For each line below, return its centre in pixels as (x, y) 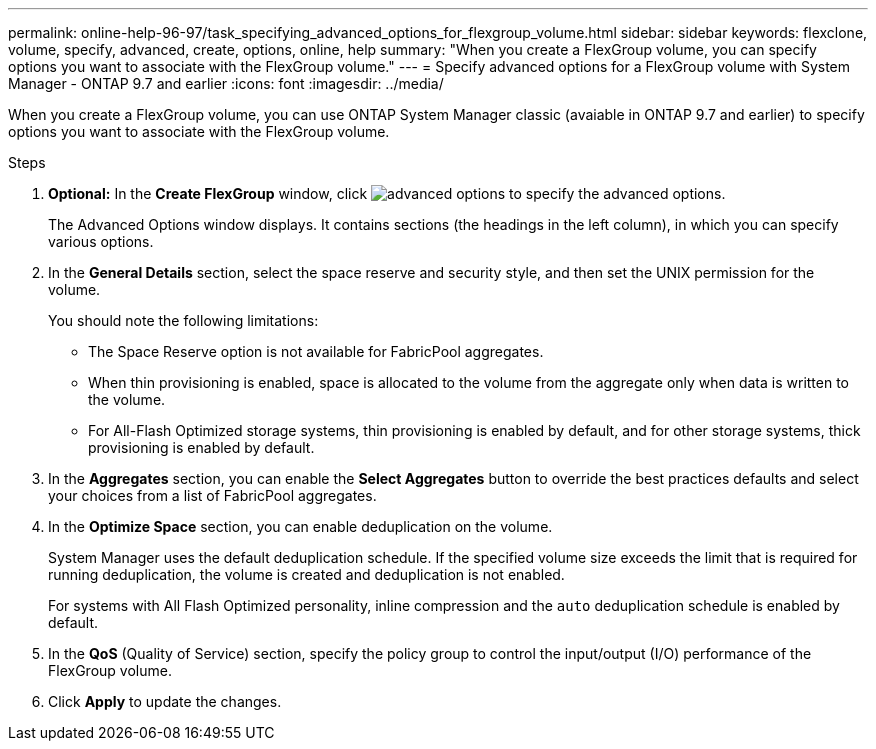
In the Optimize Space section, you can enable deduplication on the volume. (300, 526)
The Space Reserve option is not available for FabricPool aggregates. (316, 351)
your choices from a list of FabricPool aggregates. (212, 495)
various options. (101, 241)
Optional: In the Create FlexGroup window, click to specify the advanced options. (387, 193)
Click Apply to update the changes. (165, 701)
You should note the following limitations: (183, 320)
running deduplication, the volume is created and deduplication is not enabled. (306, 574)
